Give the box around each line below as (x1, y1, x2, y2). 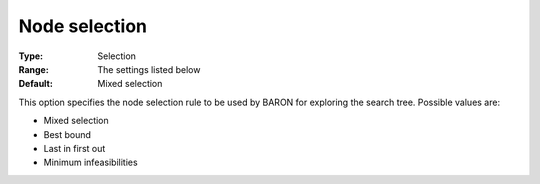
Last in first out (43, 142, 106, 154)
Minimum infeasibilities (43, 156, 139, 169)
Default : (18, 78, 54, 90)
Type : (18, 50, 44, 62)
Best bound (43, 128, 92, 140)
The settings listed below (97, 63, 201, 75)
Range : (18, 63, 49, 75)
